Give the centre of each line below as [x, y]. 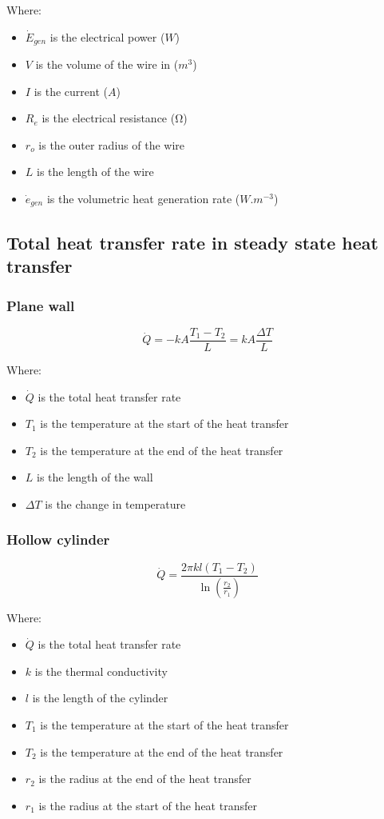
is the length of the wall [95, 477]
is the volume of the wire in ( [107, 64]
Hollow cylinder [58, 539]
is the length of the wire [95, 172]
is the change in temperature [115, 503]
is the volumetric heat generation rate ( [143, 199]
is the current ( [71, 91]
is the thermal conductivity [101, 671]
